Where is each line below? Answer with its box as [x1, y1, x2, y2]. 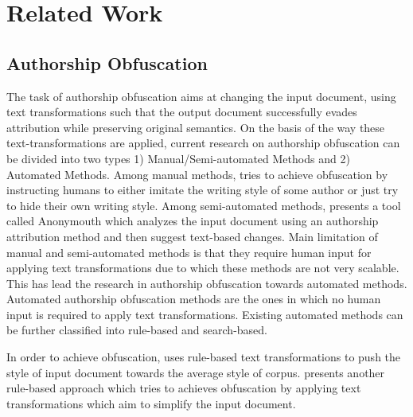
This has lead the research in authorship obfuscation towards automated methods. [6, 275, 407, 291]
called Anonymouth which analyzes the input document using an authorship [6, 212, 379, 229]
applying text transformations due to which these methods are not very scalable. [6, 259, 399, 276]
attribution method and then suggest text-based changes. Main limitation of [6, 228, 378, 244]
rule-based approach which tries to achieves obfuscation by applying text [6, 380, 361, 396]
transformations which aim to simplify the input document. [6, 395, 296, 411]
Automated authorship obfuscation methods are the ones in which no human [6, 290, 381, 307]
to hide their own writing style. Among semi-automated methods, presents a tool [6, 197, 401, 213]
